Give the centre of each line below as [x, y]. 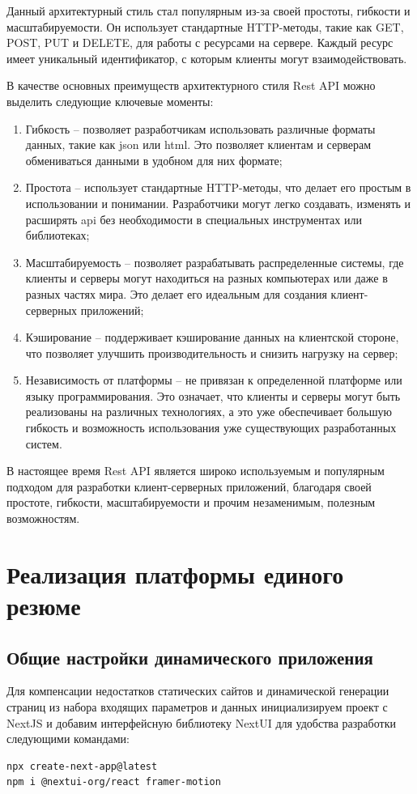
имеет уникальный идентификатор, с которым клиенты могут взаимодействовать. [207, 58]
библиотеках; [57, 235]
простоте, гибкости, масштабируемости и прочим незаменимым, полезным [191, 502]
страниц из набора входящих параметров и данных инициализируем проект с [197, 706]
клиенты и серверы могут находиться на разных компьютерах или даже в [206, 278]
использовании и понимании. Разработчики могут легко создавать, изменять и [218, 203]
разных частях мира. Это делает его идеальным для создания [176, 293]
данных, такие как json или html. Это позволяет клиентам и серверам [198, 144]
